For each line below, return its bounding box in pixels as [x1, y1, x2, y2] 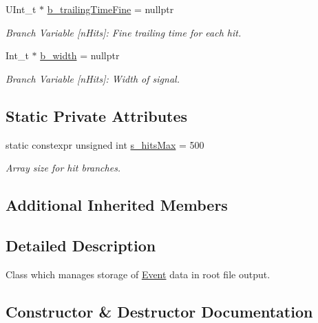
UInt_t [6, 2, 36, 16]
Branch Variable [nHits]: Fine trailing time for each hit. [6, 25, 242, 39]
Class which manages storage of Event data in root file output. [6, 267, 271, 281]
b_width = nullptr [40, 48, 120, 63]
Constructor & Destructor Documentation [6, 300, 313, 322]
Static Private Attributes [6, 105, 188, 126]
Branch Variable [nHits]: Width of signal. [6, 71, 180, 85]
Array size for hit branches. [6, 160, 121, 175]
